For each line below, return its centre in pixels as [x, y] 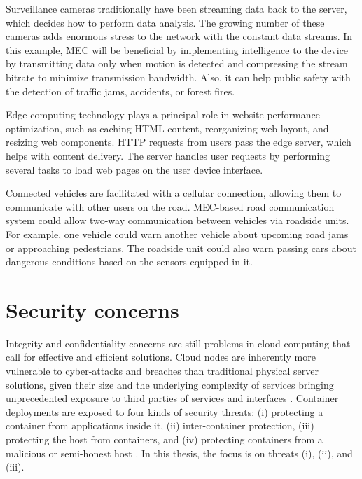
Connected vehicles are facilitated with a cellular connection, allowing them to [174, 193]
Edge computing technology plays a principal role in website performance [163, 114]
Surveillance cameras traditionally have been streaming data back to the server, [176, 8]
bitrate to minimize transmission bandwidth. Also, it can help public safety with [178, 77]
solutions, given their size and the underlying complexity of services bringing [170, 384]
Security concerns [92, 309]
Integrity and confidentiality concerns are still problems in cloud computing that [178, 343]
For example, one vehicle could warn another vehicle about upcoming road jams [177, 234]
